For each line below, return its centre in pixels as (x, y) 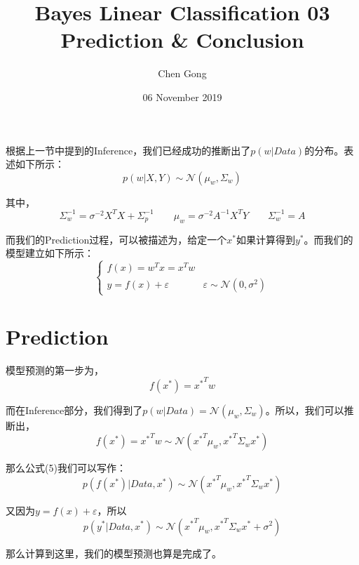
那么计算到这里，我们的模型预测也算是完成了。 (114, 553)
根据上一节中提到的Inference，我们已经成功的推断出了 (128, 150)
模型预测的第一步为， (55, 370)
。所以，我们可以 (305, 410)
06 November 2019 (182, 97)
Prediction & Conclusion (182, 40)
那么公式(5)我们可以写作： (66, 468)
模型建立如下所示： (50, 253)
